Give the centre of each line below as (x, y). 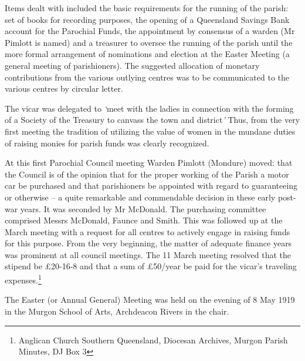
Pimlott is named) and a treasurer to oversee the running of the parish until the (149, 42)
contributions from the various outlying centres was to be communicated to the (147, 77)
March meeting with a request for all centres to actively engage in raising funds (148, 231)
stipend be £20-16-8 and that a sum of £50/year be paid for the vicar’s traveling (151, 266)
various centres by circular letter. (64, 88)
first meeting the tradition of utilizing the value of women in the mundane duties (150, 131)
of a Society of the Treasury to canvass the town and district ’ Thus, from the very (152, 120)
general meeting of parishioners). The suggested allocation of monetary (132, 65)
